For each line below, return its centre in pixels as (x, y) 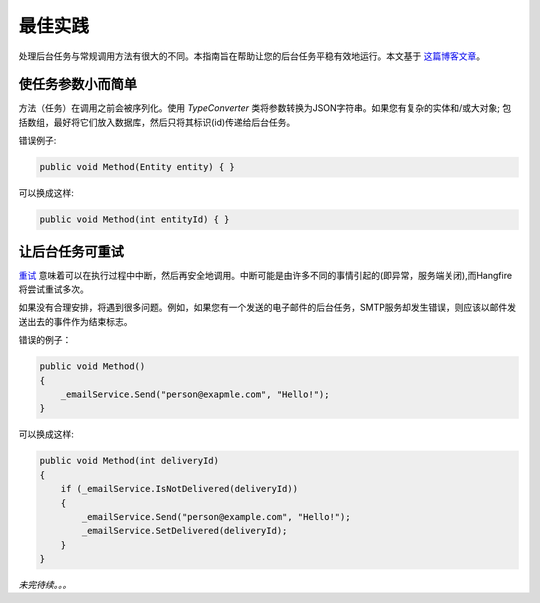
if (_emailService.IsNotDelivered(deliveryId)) (179, 489)
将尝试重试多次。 (53, 289)
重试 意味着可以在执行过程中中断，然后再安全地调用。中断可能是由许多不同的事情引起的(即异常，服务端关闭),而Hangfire (265, 275)
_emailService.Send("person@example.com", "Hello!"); (216, 516)
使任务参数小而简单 (77, 84)
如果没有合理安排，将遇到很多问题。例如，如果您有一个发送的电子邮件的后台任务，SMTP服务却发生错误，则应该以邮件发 (267, 307)
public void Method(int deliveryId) (129, 461)
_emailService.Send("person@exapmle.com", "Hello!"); (195, 394)
